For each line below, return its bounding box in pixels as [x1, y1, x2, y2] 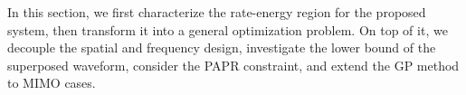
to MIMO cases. [7, 73, 96, 92]
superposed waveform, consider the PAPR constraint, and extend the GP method [7, 55, 460, 74]
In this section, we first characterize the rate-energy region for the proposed [7, 3, 426, 21]
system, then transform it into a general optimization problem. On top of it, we [7, 20, 448, 39]
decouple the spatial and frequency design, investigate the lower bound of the [7, 38, 436, 57]
